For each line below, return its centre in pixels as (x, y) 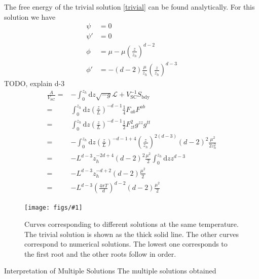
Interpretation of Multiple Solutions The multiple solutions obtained (110, 271)
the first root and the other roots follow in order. (100, 253)
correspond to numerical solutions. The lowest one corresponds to (126, 244)
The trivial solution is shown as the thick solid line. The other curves (132, 234)
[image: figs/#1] (53, 208)
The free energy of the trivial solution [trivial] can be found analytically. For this (129, 7)
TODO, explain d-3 (34, 83)
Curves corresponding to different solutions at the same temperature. (132, 224)
